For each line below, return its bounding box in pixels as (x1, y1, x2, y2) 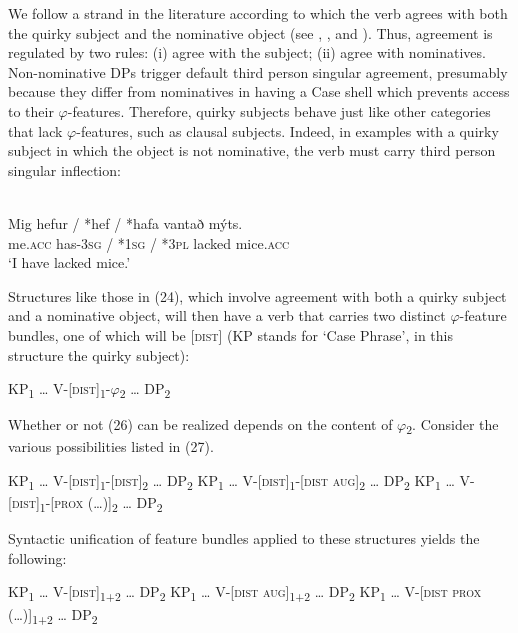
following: (8, 547, 67, 568)
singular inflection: (8, 159, 121, 180)
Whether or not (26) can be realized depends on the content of (8, 414, 393, 435)
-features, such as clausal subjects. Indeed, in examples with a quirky (76, 120, 499, 141)
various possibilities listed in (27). (8, 436, 214, 457)
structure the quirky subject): (8, 344, 190, 365)
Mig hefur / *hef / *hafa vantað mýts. (8, 212, 243, 233)
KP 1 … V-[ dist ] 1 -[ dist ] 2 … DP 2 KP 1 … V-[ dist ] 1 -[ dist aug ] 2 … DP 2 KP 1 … (8, 469, 455, 493)
